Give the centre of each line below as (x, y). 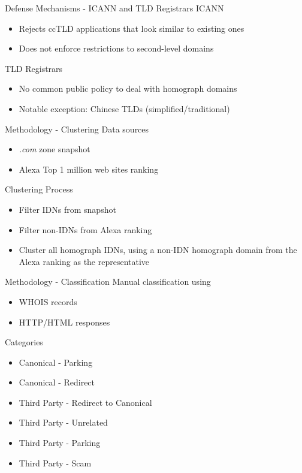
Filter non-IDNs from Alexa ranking (85, 229)
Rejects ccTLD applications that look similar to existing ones (132, 28)
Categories (24, 342)
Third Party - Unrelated (63, 422)
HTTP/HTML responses (64, 322)
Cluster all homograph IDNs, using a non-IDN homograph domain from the (158, 250)
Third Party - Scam (55, 463)
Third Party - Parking (60, 443)
